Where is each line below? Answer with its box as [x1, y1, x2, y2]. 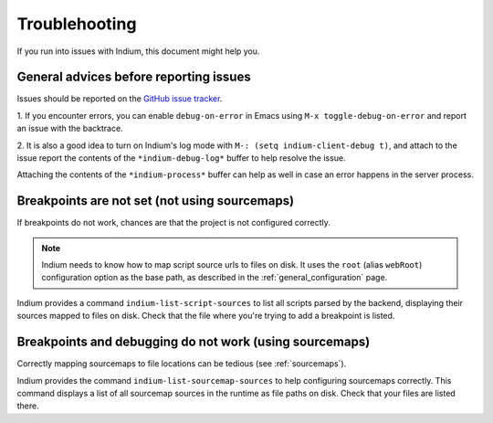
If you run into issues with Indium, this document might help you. [16, 46, 260, 57]
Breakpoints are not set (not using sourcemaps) [16, 193, 295, 209]
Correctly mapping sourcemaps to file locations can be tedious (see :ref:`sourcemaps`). [16, 358, 347, 369]
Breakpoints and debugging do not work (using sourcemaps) [16, 334, 371, 350]
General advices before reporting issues [16, 69, 251, 85]
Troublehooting [16, 14, 137, 34]
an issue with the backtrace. [16, 123, 123, 134]
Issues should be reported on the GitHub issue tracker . [16, 93, 223, 104]
